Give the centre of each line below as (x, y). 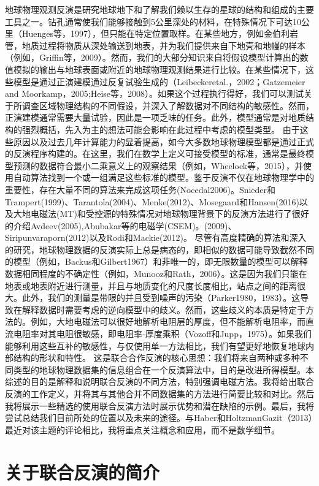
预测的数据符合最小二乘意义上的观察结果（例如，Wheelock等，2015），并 (158, 165)
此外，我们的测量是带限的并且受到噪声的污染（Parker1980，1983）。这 (161, 298)
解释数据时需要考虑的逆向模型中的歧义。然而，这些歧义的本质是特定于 (163, 309)
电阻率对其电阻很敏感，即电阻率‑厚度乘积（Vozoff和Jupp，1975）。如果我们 (162, 334)
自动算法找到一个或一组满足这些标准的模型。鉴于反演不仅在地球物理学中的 (163, 177)
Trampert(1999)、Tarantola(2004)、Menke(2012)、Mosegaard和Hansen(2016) (152, 201)
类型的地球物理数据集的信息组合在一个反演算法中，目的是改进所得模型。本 (163, 369)
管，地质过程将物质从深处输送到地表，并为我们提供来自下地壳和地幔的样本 (155, 45)
